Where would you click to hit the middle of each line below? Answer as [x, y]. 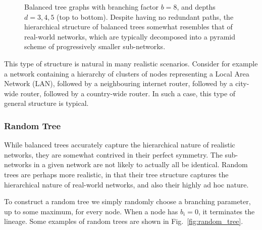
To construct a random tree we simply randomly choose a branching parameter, [127, 201]
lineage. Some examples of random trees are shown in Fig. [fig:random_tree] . [124, 221]
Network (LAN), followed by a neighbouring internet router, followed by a [119, 83]
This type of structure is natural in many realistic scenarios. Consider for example [131, 63]
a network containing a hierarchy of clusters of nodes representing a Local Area [127, 73]
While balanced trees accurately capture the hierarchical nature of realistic [120, 145]
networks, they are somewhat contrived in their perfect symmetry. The [113, 154]
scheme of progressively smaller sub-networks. [95, 46]
